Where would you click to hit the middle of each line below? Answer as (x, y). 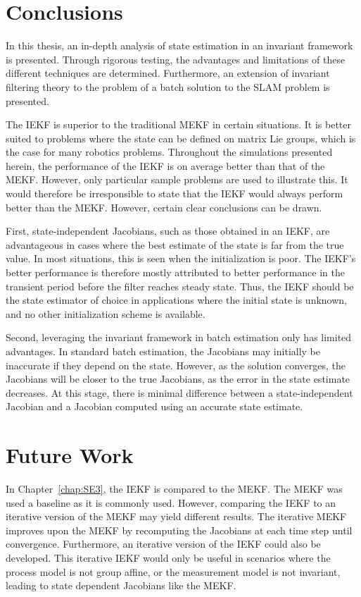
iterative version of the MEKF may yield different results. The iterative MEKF (176, 516)
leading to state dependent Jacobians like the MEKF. (121, 585)
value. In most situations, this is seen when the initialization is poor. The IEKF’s (181, 258)
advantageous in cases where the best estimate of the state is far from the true (175, 244)
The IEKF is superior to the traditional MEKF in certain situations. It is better (179, 124)
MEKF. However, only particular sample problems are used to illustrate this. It (177, 179)
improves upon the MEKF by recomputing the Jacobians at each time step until (179, 530)
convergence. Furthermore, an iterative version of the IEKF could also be (163, 544)
